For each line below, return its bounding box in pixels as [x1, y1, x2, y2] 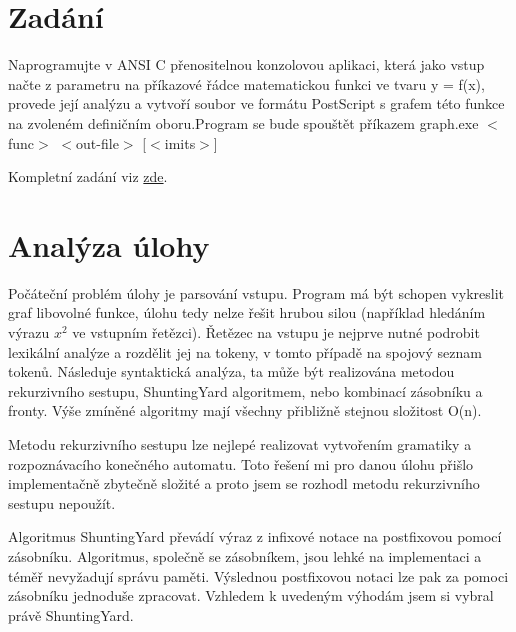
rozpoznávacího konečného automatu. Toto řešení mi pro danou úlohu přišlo [8, 453, 474, 474]
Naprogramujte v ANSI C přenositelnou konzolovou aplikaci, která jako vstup [8, 54, 485, 75]
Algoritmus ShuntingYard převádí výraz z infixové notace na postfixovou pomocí [8, 526, 502, 547]
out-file [76, 132, 119, 153]
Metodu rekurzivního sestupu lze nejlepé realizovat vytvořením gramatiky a [8, 433, 472, 454]
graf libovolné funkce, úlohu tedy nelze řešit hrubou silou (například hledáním [8, 302, 486, 323]
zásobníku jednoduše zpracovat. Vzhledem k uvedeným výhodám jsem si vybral [8, 585, 494, 606]
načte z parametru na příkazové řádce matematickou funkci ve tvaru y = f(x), [8, 73, 485, 94]
